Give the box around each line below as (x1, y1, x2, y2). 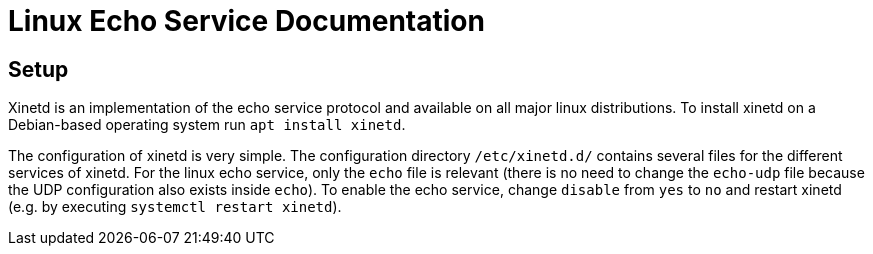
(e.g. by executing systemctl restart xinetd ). (8, 198, 342, 216)
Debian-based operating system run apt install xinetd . (8, 116, 406, 134)
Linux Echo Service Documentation (8, 4, 485, 38)
